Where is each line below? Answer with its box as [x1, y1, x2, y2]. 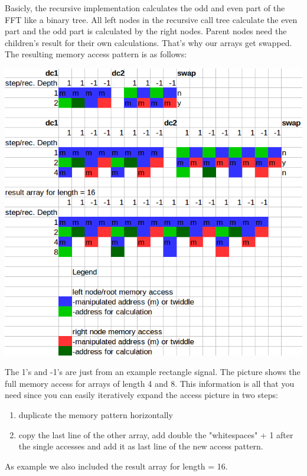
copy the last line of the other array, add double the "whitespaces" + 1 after [18, 428, 293, 441]
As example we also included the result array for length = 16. [5, 459, 228, 472]
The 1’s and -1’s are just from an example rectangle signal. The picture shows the [5, 366, 301, 378]
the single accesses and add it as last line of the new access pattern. [18, 440, 263, 452]
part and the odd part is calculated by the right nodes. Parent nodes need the [5, 25, 287, 37]
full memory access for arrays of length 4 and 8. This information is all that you [5, 377, 295, 389]
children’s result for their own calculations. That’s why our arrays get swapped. [5, 36, 292, 48]
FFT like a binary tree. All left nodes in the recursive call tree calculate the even [5, 13, 298, 25]
